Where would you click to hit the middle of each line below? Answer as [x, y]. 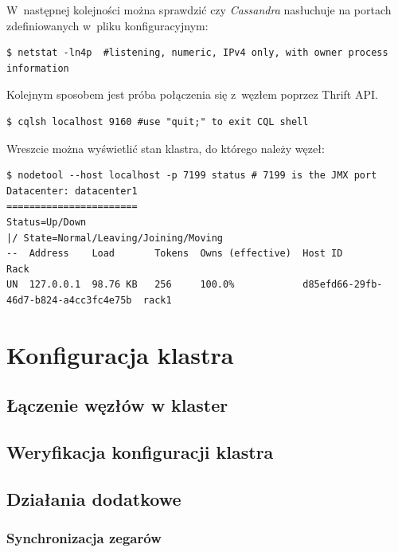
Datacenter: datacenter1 [72, 191]
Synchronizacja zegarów [84, 538]
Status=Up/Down [47, 222]
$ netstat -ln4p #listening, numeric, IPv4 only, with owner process [197, 53]
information [38, 68]
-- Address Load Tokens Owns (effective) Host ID [175, 254]
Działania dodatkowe [94, 498]
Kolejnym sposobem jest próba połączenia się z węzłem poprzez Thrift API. [192, 94]
